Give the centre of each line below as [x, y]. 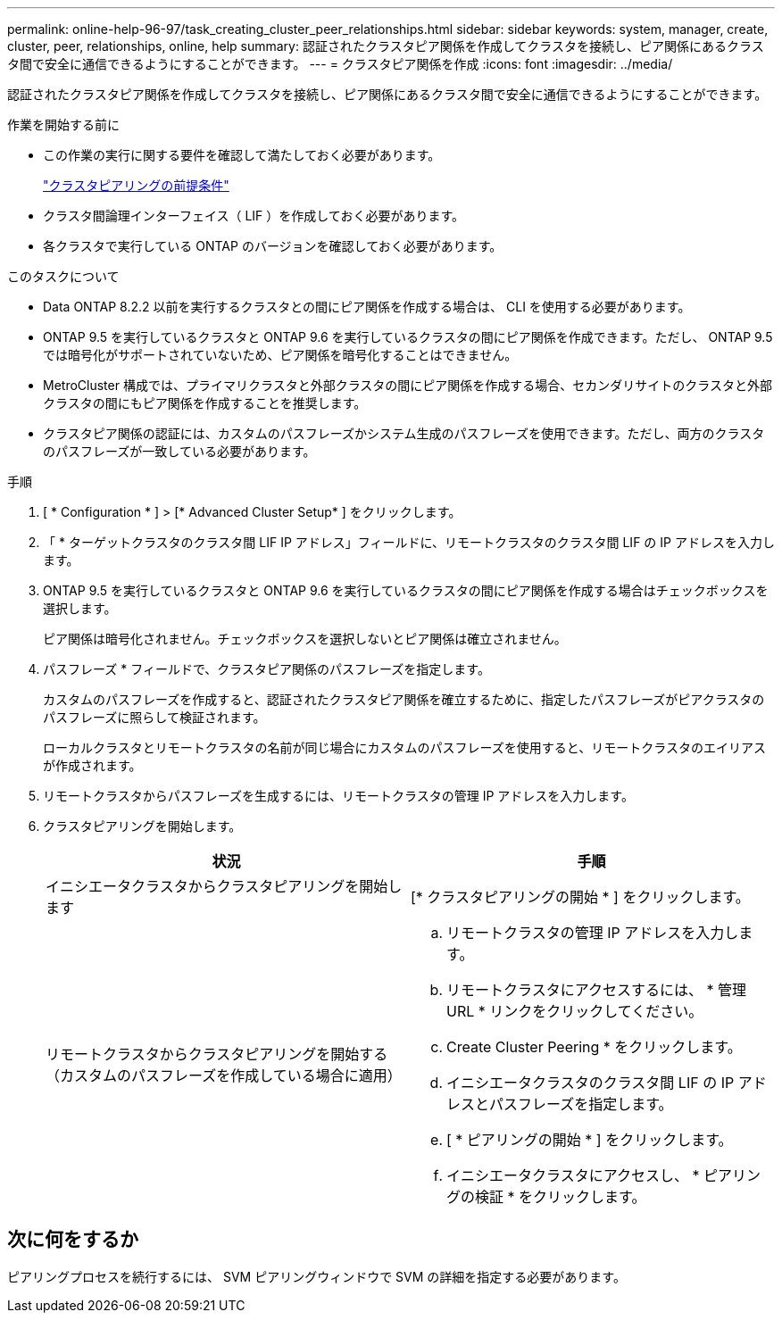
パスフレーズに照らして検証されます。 [154, 717]
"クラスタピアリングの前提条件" [136, 185]
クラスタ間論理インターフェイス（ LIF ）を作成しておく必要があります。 [254, 216]
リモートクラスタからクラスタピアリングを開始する [217, 1054]
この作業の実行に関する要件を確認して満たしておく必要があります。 [242, 155]
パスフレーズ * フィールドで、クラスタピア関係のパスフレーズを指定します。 [266, 669]
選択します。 [80, 608]
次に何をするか [73, 1240]
